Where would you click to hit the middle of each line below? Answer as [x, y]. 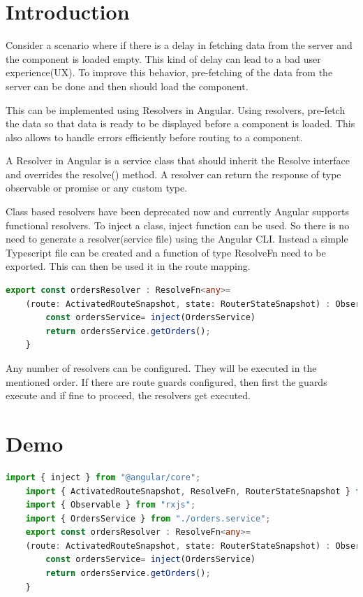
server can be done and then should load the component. [127, 86]
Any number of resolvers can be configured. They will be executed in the [161, 368]
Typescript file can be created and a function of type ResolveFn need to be [166, 252]
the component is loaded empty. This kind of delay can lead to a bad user [163, 58]
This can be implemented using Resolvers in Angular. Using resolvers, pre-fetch [176, 109]
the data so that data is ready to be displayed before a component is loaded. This [180, 123]
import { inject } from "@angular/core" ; [103, 477]
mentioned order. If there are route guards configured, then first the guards [166, 381]
